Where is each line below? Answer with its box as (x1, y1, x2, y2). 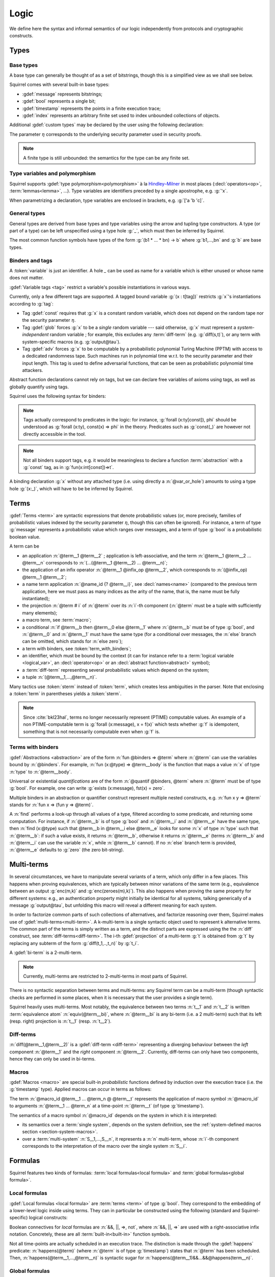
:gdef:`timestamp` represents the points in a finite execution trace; (22, 105, 161, 111)
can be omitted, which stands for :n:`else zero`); (22, 638, 123, 645)
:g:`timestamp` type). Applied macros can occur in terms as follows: (9, 1086, 152, 1093)
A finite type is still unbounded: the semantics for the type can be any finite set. (23, 155, 190, 161)
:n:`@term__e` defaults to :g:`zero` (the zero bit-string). (9, 847, 124, 853)
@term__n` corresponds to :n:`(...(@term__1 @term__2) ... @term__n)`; (22, 560, 168, 565)
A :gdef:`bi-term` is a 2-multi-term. (9, 950, 82, 956)
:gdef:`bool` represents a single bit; (22, 98, 96, 104)
